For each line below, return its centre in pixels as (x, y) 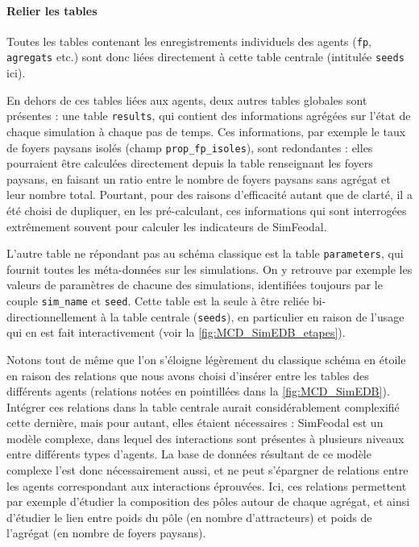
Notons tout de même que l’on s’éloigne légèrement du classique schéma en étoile (206, 359)
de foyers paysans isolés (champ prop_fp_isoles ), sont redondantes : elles (190, 147)
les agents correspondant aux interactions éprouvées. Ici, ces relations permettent (207, 485)
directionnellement (52, 316)
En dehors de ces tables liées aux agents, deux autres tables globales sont (187, 99)
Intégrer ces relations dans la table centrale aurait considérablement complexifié (203, 406)
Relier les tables (52, 10)
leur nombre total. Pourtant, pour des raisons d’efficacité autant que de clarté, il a (209, 195)
